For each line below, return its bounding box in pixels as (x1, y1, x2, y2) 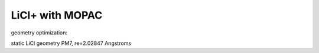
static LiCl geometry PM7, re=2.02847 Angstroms (11, 40, 132, 47)
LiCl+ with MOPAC (11, 9, 103, 22)
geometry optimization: (11, 29, 68, 36)
